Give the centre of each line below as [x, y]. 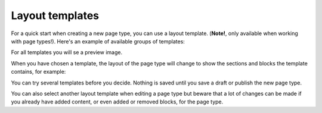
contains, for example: [38, 72]
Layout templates [55, 15]
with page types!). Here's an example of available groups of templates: [98, 41]
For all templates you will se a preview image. [66, 52]
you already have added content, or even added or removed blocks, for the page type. [117, 102]
